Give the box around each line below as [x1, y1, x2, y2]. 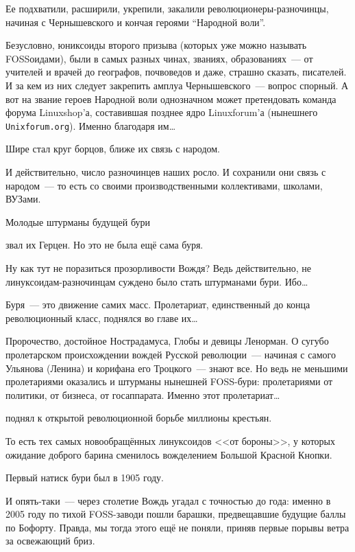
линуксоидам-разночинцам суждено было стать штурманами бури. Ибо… [5, 274, 308, 288]
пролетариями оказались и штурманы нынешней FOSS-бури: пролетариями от [5, 374, 333, 389]
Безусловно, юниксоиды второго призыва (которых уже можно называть [5, 38, 307, 52]
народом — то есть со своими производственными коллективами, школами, [5, 178, 323, 192]
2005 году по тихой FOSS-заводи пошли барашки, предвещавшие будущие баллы [5, 507, 346, 521]
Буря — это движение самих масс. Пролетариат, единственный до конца [5, 297, 310, 312]
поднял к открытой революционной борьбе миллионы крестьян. [5, 411, 272, 425]
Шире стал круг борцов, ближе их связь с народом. [5, 141, 220, 156]
